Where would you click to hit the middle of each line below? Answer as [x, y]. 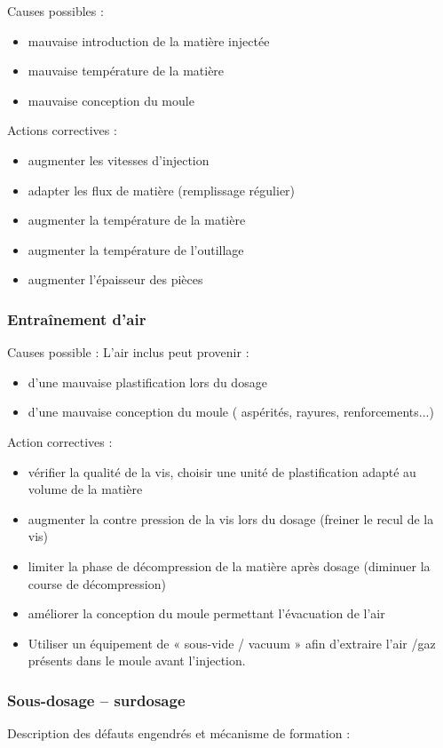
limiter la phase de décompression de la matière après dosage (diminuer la [229, 565]
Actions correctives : [62, 130]
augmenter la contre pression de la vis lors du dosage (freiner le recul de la [231, 518]
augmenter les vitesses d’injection [119, 159]
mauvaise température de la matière [126, 71]
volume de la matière [85, 489]
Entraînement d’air [77, 318]
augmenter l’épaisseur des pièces [115, 279]
